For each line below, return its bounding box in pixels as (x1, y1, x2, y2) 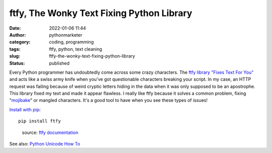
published (49, 60, 70, 66)
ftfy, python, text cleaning (49, 46, 103, 52)
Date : (9, 25, 21, 31)
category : (9, 39, 31, 45)
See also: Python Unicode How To (9, 141, 81, 147)
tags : (9, 46, 21, 52)
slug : (9, 53, 20, 59)
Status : (9, 60, 25, 66)
